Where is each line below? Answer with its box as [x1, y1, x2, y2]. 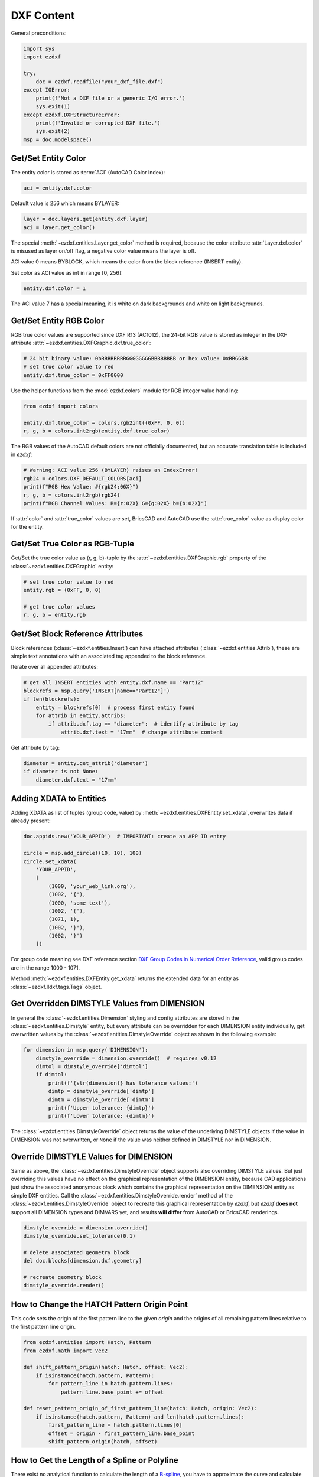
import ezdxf [23, 53, 61, 60]
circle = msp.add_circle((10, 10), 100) [23, 850, 142, 857]
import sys [23, 45, 55, 52]
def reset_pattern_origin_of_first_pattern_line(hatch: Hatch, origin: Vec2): [23, 1405, 257, 1412]
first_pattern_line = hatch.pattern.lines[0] [48, 1421, 183, 1429]
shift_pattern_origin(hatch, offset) [48, 1438, 158, 1445]
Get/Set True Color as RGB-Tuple [11, 539, 135, 549]
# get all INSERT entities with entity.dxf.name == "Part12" [23, 679, 204, 686]
